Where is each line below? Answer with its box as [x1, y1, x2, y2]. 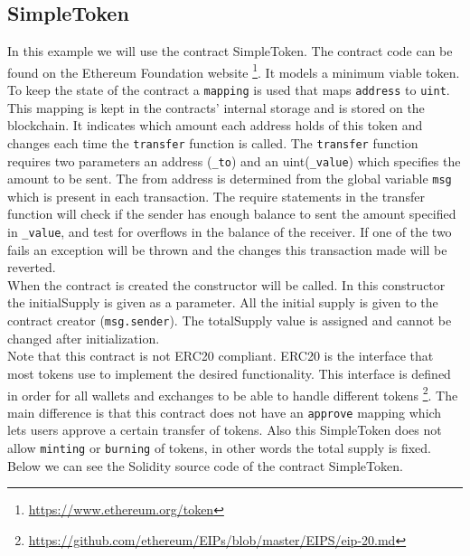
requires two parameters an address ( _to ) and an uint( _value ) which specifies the [7, 151, 461, 170]
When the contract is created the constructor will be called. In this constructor [7, 275, 446, 294]
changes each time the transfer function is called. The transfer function [7, 133, 418, 152]
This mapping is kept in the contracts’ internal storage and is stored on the [7, 98, 425, 117]
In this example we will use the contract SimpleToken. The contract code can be [7, 42, 453, 61]
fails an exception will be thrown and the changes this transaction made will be [7, 240, 447, 259]
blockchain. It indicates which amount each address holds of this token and [7, 116, 423, 135]
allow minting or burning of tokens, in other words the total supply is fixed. [7, 438, 431, 457]
